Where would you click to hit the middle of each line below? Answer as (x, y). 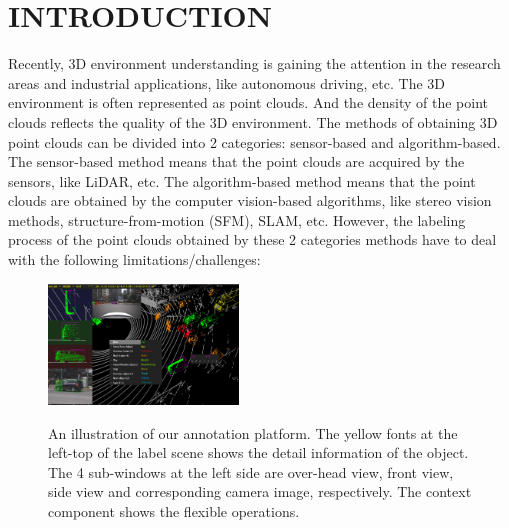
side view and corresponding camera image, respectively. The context (260, 491)
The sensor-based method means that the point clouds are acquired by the (236, 161)
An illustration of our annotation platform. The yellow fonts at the (253, 432)
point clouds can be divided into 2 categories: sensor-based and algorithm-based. (254, 141)
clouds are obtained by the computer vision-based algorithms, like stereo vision (250, 200)
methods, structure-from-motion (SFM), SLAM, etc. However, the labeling (237, 219)
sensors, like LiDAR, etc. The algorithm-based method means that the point (242, 180)
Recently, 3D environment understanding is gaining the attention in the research (254, 63)
